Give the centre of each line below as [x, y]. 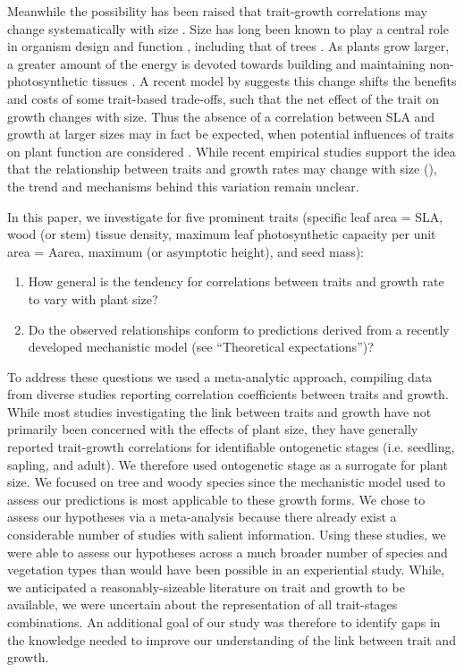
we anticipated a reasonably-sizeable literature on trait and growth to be [206, 587]
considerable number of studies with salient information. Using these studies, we [227, 535]
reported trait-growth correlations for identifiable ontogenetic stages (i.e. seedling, [231, 447]
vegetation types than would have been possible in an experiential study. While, [226, 570]
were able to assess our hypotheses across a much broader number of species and [228, 552]
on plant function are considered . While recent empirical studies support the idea [232, 151]
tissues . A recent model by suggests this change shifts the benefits [274, 81]
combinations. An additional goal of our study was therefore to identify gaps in [224, 622]
